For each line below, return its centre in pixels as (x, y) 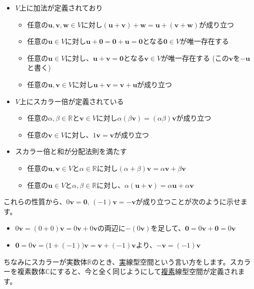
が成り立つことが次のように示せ (188, 202)
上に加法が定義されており (61, 7)
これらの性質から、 (35, 202)
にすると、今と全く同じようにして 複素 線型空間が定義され (144, 271)
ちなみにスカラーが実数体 (45, 261)
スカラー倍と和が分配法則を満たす (71, 151)
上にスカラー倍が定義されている (71, 101)
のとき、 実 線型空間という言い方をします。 (161, 261)
